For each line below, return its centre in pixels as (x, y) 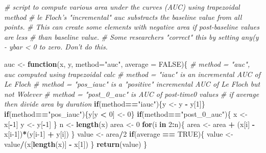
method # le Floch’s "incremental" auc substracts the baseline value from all (123, 17)
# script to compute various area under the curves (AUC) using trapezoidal (122, 7)
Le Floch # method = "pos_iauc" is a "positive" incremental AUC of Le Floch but (132, 84)
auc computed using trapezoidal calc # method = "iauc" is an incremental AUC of (132, 74)
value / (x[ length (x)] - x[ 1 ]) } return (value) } (76, 144)
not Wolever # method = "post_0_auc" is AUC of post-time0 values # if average (132, 94)
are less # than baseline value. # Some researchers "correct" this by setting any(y (131, 36)
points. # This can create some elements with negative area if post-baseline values (132, 27)
